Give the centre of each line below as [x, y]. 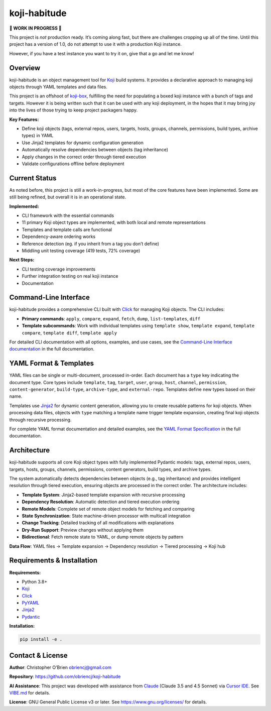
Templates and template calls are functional [67, 229]
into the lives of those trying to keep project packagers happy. [74, 110]
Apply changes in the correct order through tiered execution [84, 157]
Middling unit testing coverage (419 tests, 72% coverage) [81, 251]
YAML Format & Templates [52, 363]
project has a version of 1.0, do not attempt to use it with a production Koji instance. [95, 44]
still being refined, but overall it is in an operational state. [68, 197]
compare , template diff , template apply [70, 333]
